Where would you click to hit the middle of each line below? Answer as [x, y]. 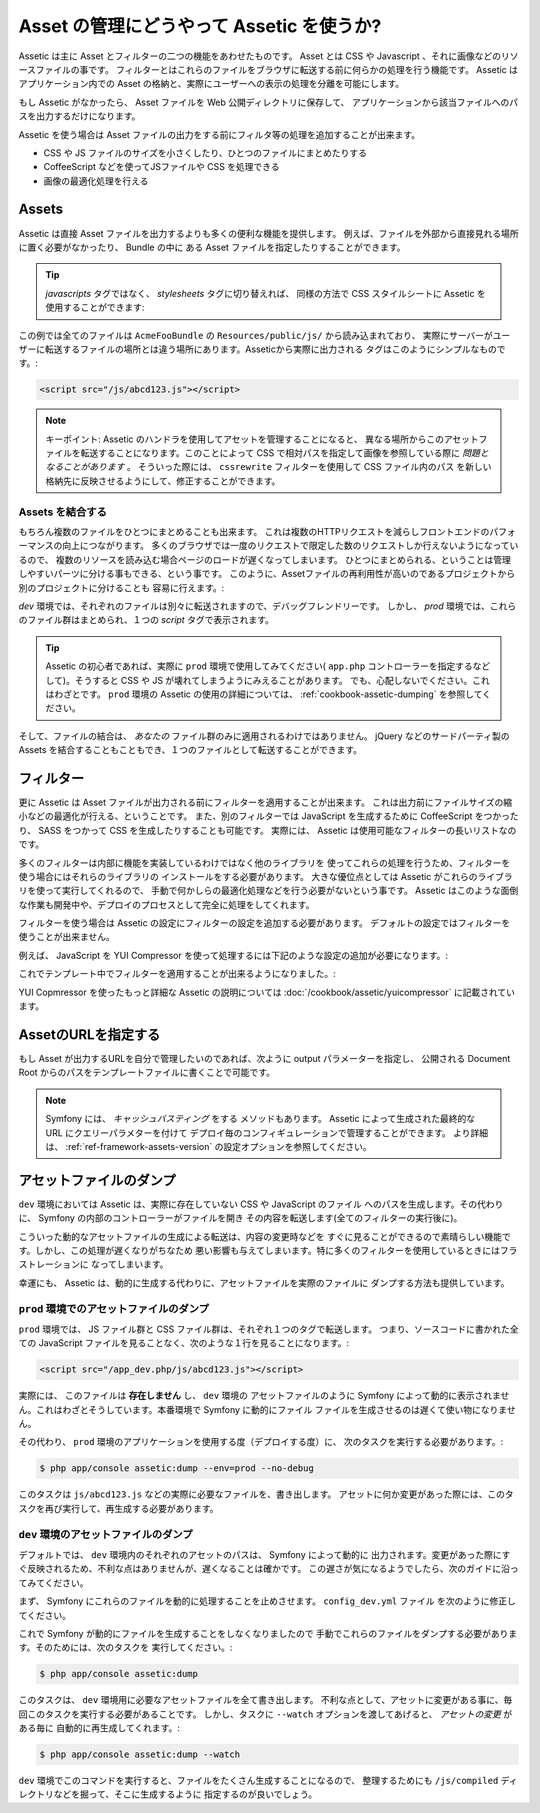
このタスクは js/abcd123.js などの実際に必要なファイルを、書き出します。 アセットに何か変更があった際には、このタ [266, 1494]
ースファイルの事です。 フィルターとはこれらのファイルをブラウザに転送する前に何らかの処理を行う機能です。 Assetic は [268, 69]
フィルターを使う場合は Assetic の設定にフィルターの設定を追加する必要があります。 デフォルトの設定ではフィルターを [264, 923]
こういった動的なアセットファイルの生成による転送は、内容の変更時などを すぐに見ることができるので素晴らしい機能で [264, 1236]
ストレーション [49, 1264]
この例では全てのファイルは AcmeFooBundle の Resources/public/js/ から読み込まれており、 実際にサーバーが [256, 335]
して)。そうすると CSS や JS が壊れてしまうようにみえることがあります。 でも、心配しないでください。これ [267, 680]
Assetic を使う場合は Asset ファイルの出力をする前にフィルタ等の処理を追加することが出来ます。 [219, 134]
